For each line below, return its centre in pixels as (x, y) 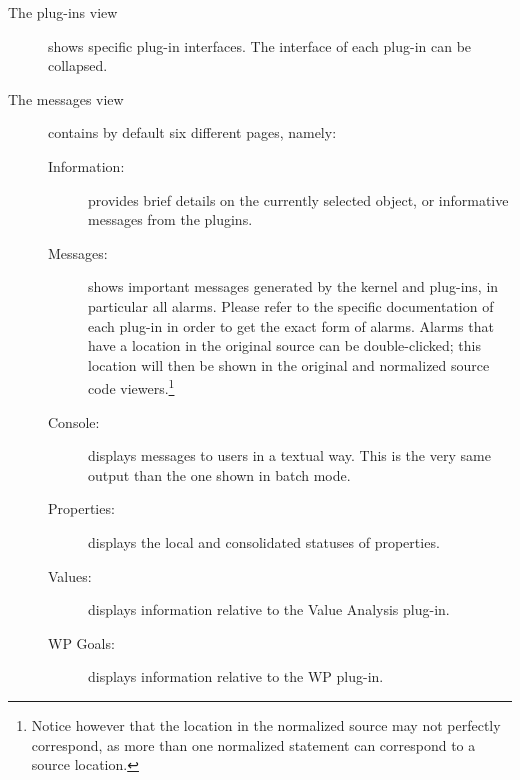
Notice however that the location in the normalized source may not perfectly (266, 724)
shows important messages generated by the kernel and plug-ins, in (293, 286)
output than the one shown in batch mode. (219, 474)
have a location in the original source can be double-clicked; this (285, 345)
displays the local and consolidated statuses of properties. (264, 541)
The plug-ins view (63, 12)
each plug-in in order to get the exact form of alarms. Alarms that (291, 325)
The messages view (66, 98)
